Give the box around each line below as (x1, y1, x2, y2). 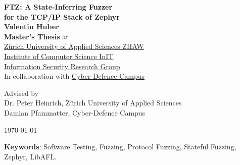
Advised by (4, 87, 39, 98)
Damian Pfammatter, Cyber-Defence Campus (4, 107, 146, 118)
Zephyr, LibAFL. (4, 151, 57, 161)
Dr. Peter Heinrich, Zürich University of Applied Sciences (4, 97, 182, 108)
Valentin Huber (4, 21, 59, 32)
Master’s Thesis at (4, 31, 69, 41)
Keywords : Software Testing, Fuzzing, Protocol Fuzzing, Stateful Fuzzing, (4, 141, 236, 152)
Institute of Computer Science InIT (4, 50, 114, 61)
